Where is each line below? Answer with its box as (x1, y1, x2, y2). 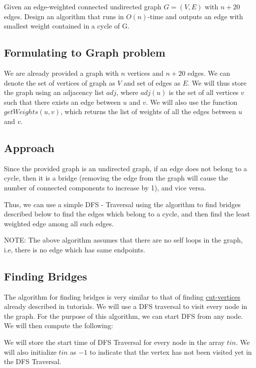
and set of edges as (124, 77, 181, 88)
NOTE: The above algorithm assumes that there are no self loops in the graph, (4, 235, 243, 245)
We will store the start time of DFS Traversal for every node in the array (4, 337, 225, 347)
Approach (4, 140, 55, 155)
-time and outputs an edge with (147, 11, 243, 21)
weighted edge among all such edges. (4, 218, 114, 228)
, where (116, 87, 138, 97)
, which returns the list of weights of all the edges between (60, 106, 236, 117)
